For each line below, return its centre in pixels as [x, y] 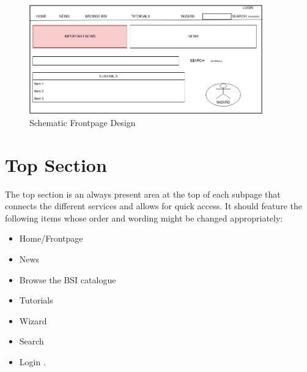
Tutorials [36, 300]
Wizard [33, 320]
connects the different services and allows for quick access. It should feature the [153, 206]
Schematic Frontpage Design [83, 122]
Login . [32, 362]
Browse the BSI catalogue [68, 279]
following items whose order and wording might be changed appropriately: [144, 218]
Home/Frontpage [51, 238]
